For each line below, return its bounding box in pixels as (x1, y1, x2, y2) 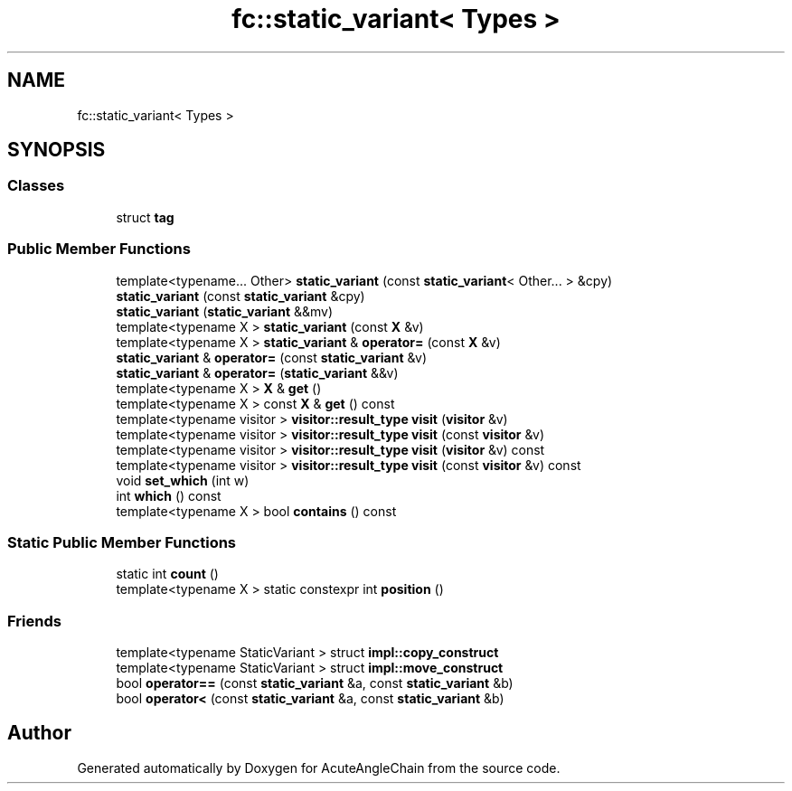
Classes (7, 176, 65, 195)
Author (7, 721, 71, 745)
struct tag (116, 209, 174, 225)
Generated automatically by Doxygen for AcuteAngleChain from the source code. (77, 759, 561, 776)
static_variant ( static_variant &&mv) (116, 303, 334, 319)
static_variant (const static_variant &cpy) (116, 287, 365, 304)
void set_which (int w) (116, 472, 250, 488)
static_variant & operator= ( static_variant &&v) (116, 364, 399, 381)
